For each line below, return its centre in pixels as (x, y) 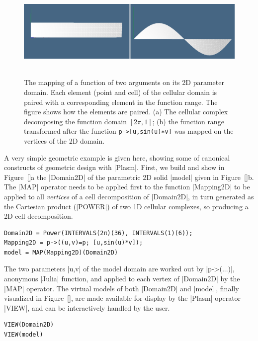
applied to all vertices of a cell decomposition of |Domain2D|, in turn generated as (129, 196)
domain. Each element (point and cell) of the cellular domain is (121, 92)
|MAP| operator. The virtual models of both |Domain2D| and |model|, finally (122, 288)
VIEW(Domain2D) (29, 325)
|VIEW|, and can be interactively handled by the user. (87, 307)
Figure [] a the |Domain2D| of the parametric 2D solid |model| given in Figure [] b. (129, 177)
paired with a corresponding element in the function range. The (121, 102)
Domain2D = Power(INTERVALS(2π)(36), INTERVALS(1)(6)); (98, 233)
